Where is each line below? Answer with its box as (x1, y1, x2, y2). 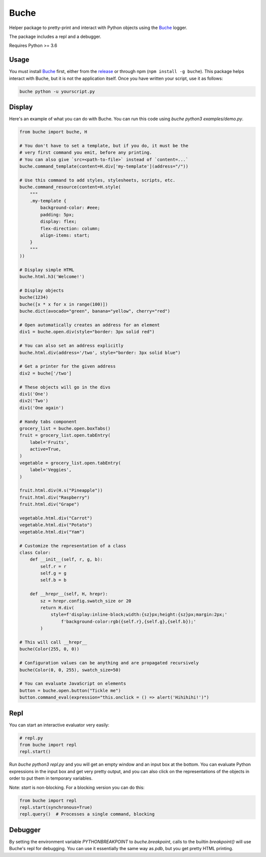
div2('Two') (19, 398, 49, 404)
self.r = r (40, 563, 66, 569)
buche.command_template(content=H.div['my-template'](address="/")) (19, 164, 189, 170)
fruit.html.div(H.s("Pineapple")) (19, 488, 103, 493)
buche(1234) (19, 295, 49, 300)
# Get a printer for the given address (19, 364, 116, 369)
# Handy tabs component (19, 419, 77, 424)
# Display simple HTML (19, 267, 74, 273)
